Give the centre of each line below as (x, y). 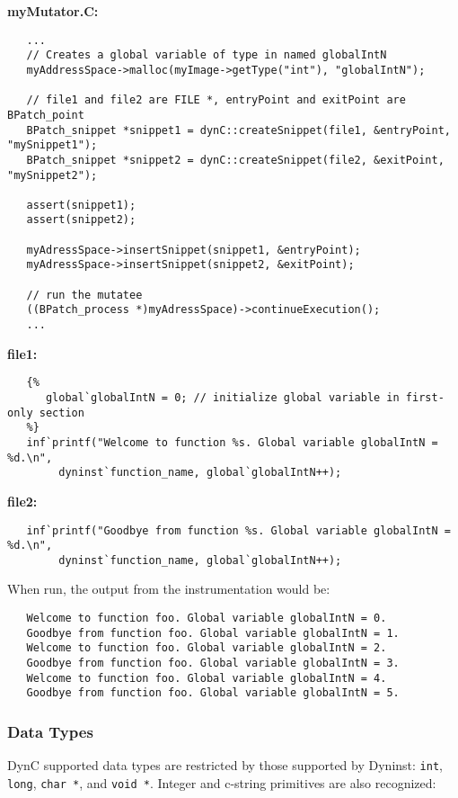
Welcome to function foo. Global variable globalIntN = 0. (207, 619)
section (62, 412)
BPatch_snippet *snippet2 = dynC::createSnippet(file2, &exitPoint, (235, 160)
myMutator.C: (53, 11)
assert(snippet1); (81, 205)
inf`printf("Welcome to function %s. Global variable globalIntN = (232, 442)
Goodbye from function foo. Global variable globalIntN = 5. (213, 693)
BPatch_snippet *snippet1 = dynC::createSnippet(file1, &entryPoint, (238, 130)
